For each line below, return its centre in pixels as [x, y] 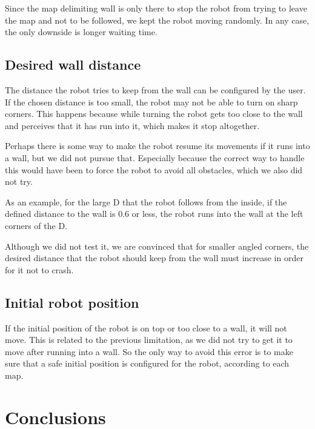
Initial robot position [72, 302]
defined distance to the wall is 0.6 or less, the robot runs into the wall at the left [154, 214]
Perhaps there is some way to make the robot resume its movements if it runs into [157, 146]
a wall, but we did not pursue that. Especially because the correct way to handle [155, 157]
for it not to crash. [39, 269]
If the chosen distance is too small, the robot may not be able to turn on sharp [151, 101]
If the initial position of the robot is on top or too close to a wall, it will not [146, 328]
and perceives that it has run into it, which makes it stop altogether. [132, 125]
